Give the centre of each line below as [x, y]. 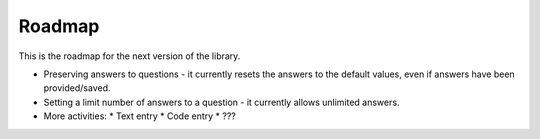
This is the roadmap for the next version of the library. [129, 56]
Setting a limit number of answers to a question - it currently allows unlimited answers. [221, 102]
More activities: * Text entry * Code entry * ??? [140, 116]
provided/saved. [77, 88]
